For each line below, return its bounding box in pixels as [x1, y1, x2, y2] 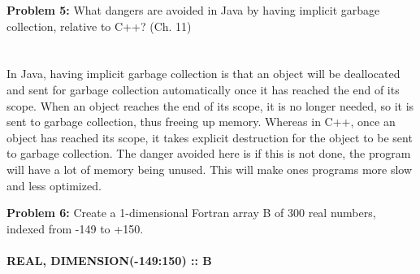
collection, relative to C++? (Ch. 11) [6, 17, 192, 34]
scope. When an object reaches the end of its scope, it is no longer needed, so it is [6, 97, 414, 114]
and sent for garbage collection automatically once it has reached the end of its [6, 80, 400, 98]
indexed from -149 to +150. [6, 220, 144, 237]
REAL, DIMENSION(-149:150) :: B [6, 251, 212, 268]
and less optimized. [6, 176, 102, 194]
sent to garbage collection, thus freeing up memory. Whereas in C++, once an [6, 113, 396, 130]
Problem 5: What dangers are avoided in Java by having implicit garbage [6, 2, 380, 18]
